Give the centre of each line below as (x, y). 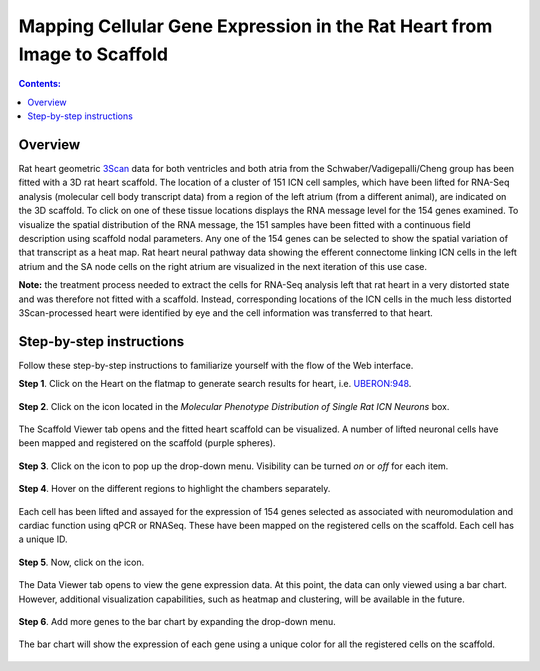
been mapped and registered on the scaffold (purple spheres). (147, 443)
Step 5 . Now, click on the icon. (81, 562)
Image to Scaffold (93, 54)
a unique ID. (43, 539)
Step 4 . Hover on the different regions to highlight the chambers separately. (174, 489)
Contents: (40, 84)
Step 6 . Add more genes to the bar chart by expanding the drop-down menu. (177, 621)
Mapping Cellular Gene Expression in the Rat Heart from (255, 26)
